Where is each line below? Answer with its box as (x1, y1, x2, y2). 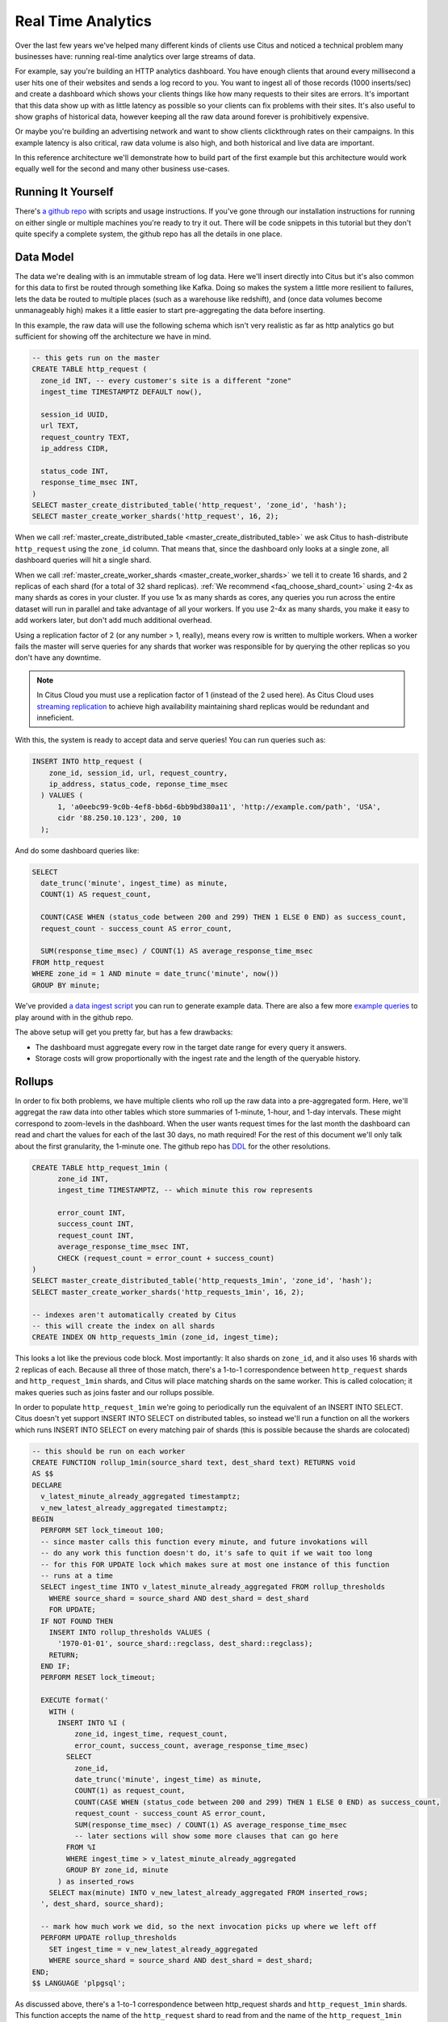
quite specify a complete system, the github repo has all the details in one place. (15, 229, 283, 239)
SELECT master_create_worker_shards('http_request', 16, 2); (31, 512, 279, 521)
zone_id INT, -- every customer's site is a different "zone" (40, 376, 292, 385)
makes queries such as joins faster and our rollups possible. (15, 1387, 215, 1397)
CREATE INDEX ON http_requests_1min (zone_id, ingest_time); (31, 1333, 279, 1342)
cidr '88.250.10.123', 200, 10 (57, 814, 182, 823)
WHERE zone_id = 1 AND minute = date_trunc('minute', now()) (31, 969, 279, 979)
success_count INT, (57, 1220, 135, 1229)
